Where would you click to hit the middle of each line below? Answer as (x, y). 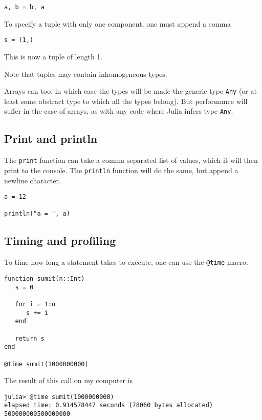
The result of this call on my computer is (69, 380)
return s (30, 338)
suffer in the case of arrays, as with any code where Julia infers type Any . (119, 111)
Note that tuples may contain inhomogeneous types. (86, 73)
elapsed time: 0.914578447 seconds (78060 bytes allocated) (109, 405)
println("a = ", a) (37, 214)
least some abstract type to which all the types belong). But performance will (126, 101)
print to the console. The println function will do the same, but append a (121, 170)
